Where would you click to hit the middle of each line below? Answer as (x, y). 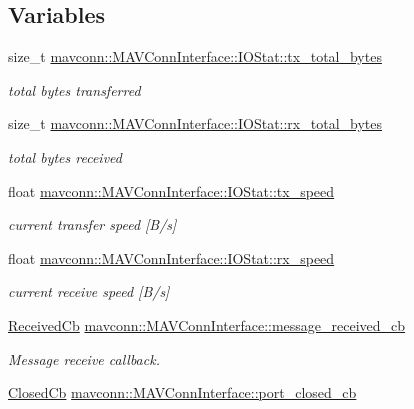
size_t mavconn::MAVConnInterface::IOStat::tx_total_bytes (195, 56)
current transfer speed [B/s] (92, 224)
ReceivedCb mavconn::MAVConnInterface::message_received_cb (207, 324)
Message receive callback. (84, 358)
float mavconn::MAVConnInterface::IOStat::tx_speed (171, 190)
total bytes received (65, 156)
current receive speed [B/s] (89, 291)
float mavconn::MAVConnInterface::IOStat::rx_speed (171, 257)
